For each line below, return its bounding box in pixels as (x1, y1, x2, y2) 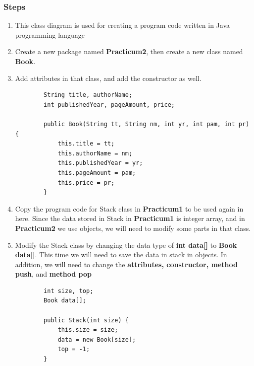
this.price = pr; (57, 179, 115, 186)
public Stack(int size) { (44, 316, 129, 324)
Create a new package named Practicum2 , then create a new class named (15, 46, 243, 57)
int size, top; (44, 287, 94, 294)
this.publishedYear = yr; (57, 159, 143, 167)
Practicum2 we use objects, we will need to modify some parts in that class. (15, 222, 251, 233)
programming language (15, 29, 85, 40)
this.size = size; (57, 326, 118, 334)
